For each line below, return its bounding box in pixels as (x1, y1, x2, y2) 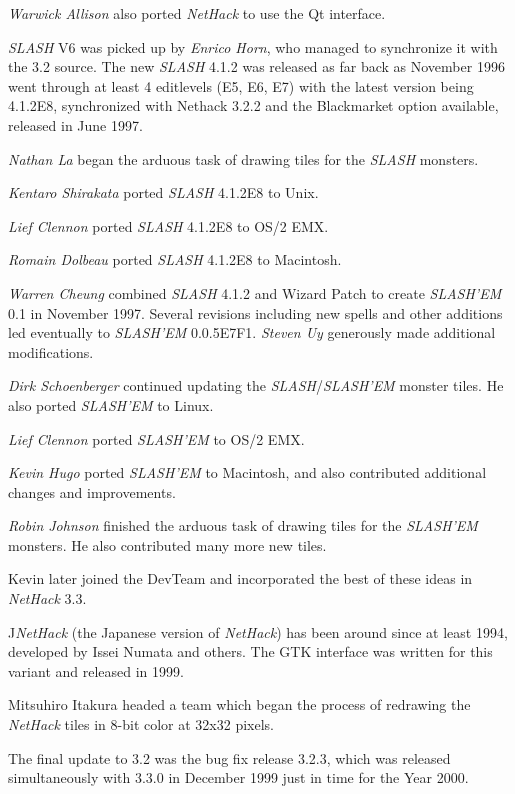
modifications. (8, 341, 94, 362)
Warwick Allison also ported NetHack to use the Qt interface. (8, 3, 386, 23)
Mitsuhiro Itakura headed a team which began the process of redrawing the (8, 694, 471, 715)
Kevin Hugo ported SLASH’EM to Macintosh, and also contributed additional (8, 462, 487, 483)
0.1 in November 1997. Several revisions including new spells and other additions (8, 302, 503, 323)
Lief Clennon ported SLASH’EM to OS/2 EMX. (8, 428, 305, 449)
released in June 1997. (8, 114, 143, 135)
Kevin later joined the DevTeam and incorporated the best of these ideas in (8, 568, 473, 589)
